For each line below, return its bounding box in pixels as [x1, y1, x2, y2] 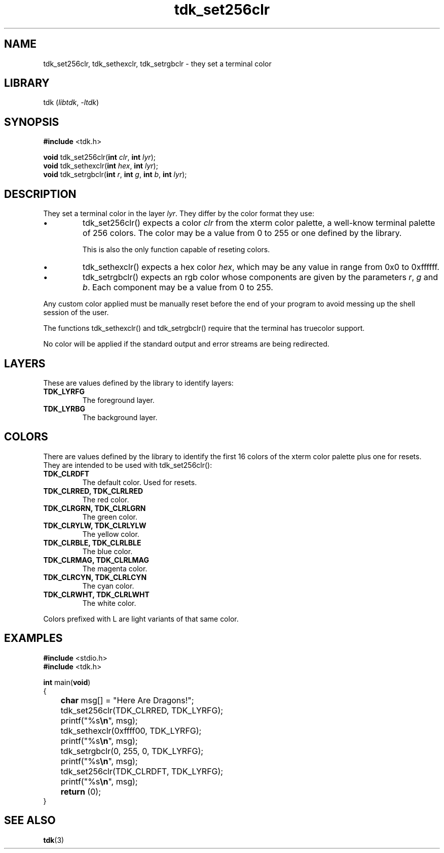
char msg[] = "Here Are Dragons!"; [60, 695, 194, 705]
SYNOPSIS [4, 115, 59, 128]
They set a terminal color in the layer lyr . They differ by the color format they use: [43, 209, 314, 218]
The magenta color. [82, 564, 147, 573]
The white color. [82, 598, 136, 607]
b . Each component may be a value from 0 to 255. [83, 282, 273, 293]
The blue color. [82, 547, 133, 556]
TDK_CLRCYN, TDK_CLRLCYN [43, 572, 147, 582]
